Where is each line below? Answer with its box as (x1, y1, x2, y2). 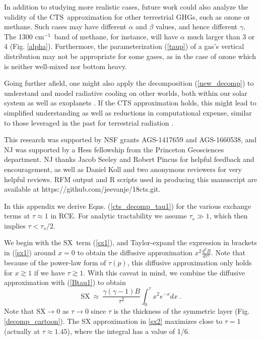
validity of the (4, 11, 47, 22)
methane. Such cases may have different (4, 21, 126, 32)
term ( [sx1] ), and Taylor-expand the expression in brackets (76, 237, 257, 248)
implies (4, 220, 26, 231)
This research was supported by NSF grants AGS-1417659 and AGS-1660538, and (4, 134, 257, 145)
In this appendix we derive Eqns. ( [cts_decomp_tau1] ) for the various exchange (4, 200, 251, 211)
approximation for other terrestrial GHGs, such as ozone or (67, 11, 250, 22)
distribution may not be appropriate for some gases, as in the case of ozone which (4, 50, 256, 61)
